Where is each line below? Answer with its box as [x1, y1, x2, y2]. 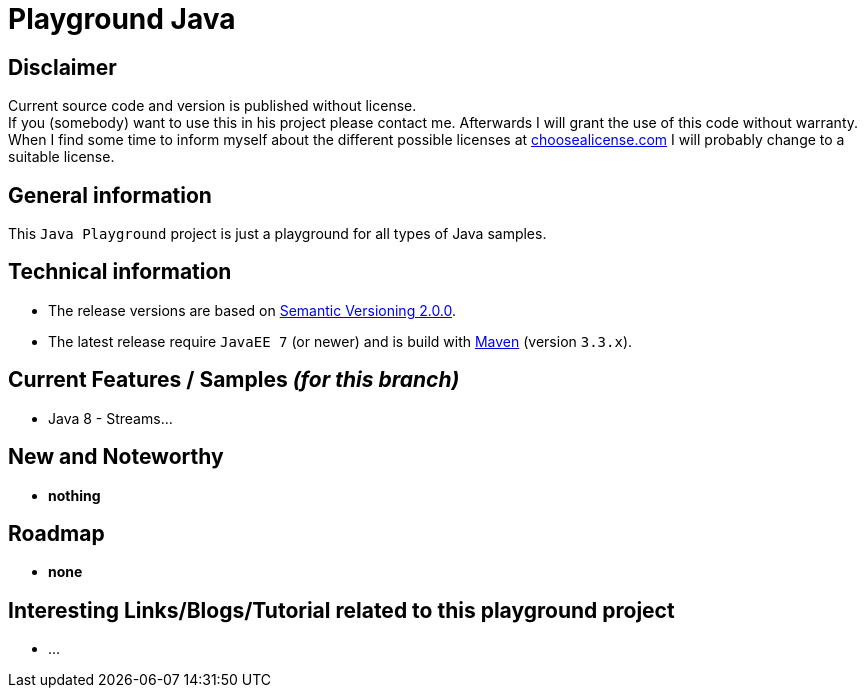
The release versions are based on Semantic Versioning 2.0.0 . [48, 301, 457, 319]
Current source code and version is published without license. [8, 97, 417, 115]
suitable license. [8, 148, 115, 166]
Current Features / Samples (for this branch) [8, 367, 460, 393]
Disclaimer [8, 54, 117, 80]
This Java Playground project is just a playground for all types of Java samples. [8, 225, 547, 243]
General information [8, 182, 212, 208]
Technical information [8, 259, 232, 285]
